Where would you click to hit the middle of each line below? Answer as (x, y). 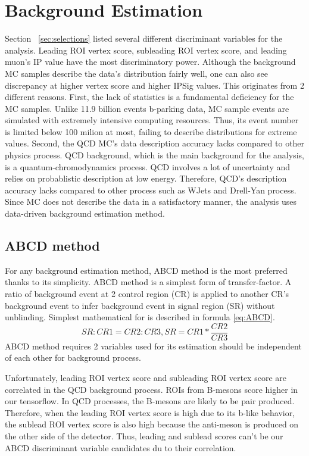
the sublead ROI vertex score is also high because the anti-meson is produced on (152, 424)
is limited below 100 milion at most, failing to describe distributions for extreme (151, 131)
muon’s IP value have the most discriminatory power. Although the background (150, 62)
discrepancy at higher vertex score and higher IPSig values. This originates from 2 (154, 85)
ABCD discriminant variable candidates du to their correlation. (121, 447)
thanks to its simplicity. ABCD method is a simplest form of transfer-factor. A (148, 282)
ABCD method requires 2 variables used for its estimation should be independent (153, 346)
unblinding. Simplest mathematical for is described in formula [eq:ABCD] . (140, 317)
